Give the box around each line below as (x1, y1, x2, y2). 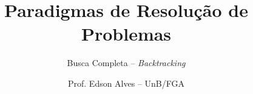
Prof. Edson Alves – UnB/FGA (67, 76, 185, 89)
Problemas (81, 21, 172, 46)
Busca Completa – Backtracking (67, 56, 186, 69)
